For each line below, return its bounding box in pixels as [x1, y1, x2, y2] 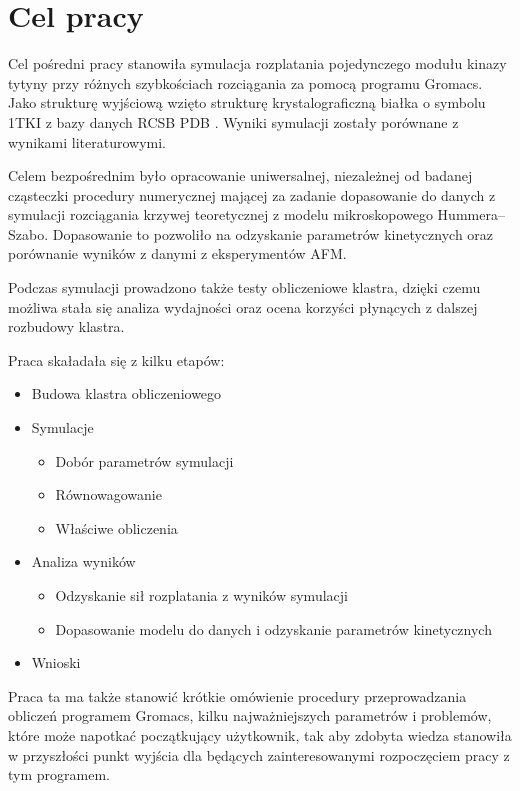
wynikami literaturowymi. [8, 131, 166, 152]
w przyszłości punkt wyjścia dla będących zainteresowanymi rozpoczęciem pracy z [8, 744, 510, 765]
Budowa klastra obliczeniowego [31, 383, 222, 404]
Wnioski [31, 652, 81, 673]
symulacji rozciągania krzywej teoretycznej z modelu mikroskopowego [8, 204, 433, 225]
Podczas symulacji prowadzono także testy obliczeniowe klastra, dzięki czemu [8, 277, 481, 298]
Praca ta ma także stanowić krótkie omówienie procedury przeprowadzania [8, 685, 467, 706]
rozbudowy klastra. [8, 316, 125, 337]
